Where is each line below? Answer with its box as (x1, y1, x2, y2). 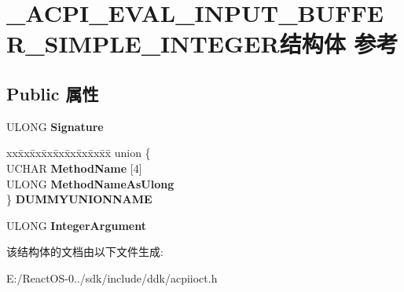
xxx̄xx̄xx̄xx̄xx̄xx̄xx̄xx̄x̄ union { (6, 144, 151, 161)
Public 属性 (6, 81, 99, 105)
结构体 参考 (279, 27, 398, 60)
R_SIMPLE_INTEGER (6, 27, 280, 60)
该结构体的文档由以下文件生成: (6, 243, 163, 260)
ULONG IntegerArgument (6, 217, 146, 233)
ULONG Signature (6, 118, 104, 134)
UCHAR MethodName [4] (6, 159, 142, 176)
